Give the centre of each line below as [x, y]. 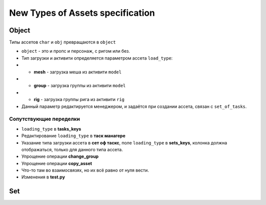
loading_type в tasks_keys [51, 129]
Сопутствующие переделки [45, 119]
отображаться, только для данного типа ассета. [72, 149]
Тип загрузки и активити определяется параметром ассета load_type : [97, 58]
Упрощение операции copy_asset [57, 163]
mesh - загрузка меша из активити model [78, 72]
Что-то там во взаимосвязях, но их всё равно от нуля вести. [85, 171]
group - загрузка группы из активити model [80, 86]
